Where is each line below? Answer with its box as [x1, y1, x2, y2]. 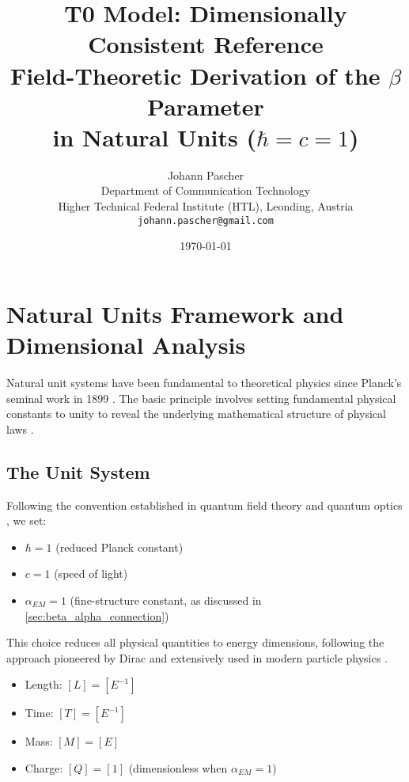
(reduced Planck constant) [55, 538, 184, 555]
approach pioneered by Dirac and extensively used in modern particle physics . [6, 649, 388, 666]
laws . [6, 420, 34, 437]
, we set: [6, 512, 47, 529]
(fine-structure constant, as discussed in [70, 591, 262, 608]
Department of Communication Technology [100, 182, 311, 199]
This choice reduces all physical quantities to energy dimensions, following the [6, 634, 384, 651]
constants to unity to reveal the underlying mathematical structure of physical [6, 405, 386, 422]
